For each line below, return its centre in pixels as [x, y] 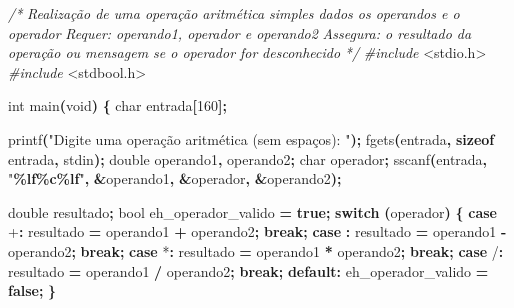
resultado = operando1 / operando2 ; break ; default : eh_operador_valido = [248, 270]
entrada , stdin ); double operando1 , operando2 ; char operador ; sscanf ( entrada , [248, 158]
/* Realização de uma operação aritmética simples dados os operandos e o [234, 13]
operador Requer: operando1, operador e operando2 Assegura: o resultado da [240, 32]
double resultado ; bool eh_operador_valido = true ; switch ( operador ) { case [252, 211]
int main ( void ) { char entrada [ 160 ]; [117, 105]
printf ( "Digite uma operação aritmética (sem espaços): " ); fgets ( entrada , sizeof [251, 138]
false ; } [32, 290]
